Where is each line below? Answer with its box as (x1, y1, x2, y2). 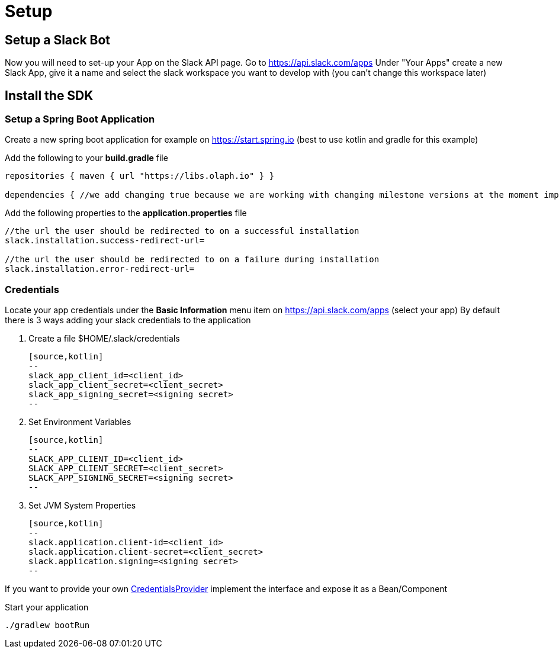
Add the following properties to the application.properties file (5, 208, 247, 218)
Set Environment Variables (28, 417, 131, 427)
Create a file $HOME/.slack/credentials (28, 333, 180, 344)
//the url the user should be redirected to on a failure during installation (5, 255, 380, 265)
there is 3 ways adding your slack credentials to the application (5, 315, 251, 326)
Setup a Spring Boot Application (5, 113, 155, 126)
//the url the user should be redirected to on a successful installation (5, 226, 359, 236)
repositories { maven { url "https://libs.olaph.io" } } (5, 171, 275, 181)
